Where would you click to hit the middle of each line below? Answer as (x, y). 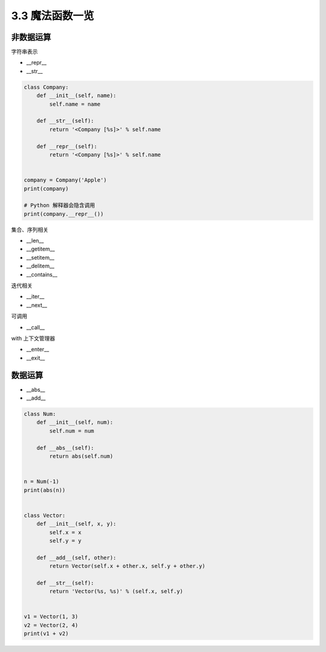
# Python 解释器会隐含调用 (59, 206)
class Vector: (45, 515)
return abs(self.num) (81, 456)
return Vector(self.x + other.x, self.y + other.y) (127, 566)
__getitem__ (41, 249)
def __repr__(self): (67, 146)
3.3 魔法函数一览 (53, 16)
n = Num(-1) (42, 482)
